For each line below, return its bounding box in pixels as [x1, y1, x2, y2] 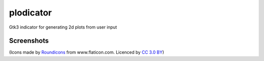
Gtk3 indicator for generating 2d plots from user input [9, 24, 117, 30]
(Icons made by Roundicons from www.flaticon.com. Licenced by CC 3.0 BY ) [9, 49, 164, 55]
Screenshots [9, 37, 49, 45]
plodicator [9, 7, 52, 18]
